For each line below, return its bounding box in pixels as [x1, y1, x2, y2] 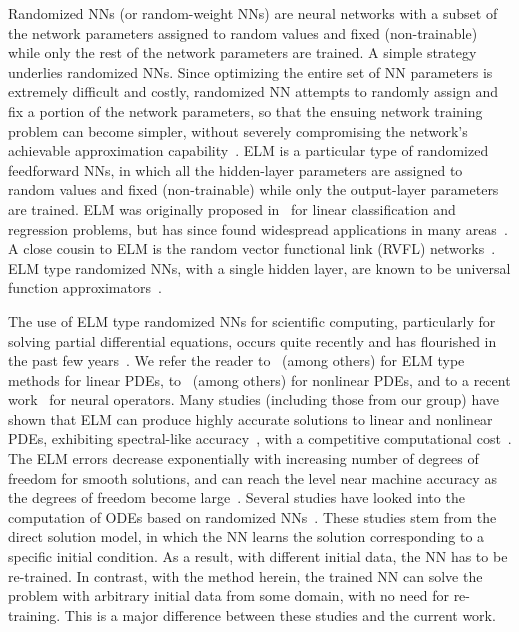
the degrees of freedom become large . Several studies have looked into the [8, 487, 465, 508]
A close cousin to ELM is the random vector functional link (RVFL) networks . [8, 238, 496, 259]
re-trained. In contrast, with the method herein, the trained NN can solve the [8, 565, 483, 586]
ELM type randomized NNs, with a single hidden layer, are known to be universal [8, 257, 511, 278]
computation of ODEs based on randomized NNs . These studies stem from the [8, 506, 497, 527]
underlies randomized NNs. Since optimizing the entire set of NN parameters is [8, 61, 493, 82]
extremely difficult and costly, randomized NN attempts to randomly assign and [8, 81, 499, 102]
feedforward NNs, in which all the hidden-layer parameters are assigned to [8, 159, 463, 180]
